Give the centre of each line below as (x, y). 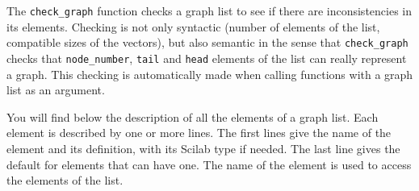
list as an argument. (56, 90)
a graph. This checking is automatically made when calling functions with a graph (210, 74)
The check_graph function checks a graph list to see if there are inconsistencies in (209, 10)
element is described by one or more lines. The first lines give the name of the (199, 133)
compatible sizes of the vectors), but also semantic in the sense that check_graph (207, 42)
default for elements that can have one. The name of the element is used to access (209, 164)
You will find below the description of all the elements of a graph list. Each (193, 116)
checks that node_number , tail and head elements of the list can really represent (207, 58)
